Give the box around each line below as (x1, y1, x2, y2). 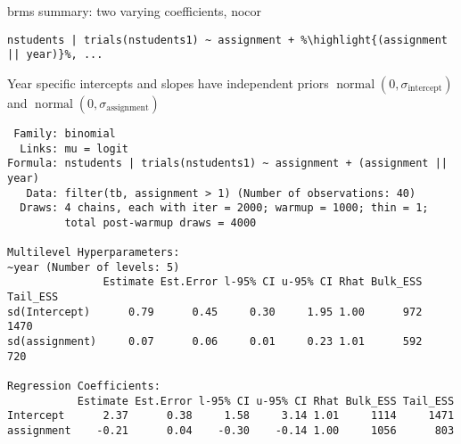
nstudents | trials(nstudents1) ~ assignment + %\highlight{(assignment (7, 33, 448, 46)
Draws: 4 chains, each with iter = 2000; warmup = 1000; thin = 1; (20, 201, 429, 215)
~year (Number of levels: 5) (7, 260, 180, 274)
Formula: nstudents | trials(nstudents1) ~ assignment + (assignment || (7, 157, 448, 170)
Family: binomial (13, 127, 116, 140)
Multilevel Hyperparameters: (7, 246, 180, 259)
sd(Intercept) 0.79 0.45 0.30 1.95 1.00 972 (7, 305, 423, 318)
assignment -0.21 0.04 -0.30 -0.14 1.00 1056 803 (7, 424, 455, 438)
